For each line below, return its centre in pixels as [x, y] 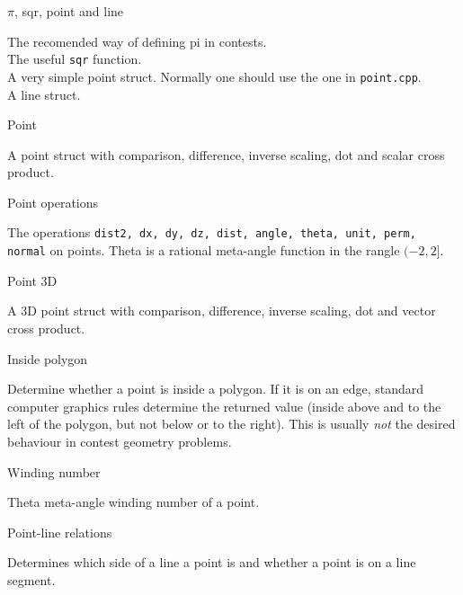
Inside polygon [48, 358]
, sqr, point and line [69, 11]
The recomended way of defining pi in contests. [137, 41]
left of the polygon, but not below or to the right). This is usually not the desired [231, 424]
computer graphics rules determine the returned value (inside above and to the [224, 406]
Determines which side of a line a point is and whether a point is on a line [212, 562]
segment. [31, 579]
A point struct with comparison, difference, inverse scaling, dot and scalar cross [226, 154]
